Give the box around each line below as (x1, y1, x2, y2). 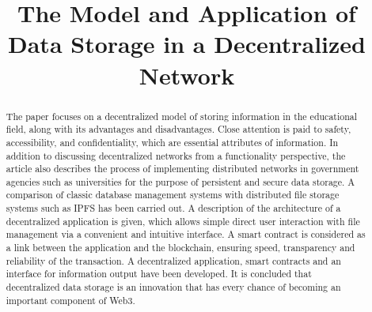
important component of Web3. (6, 293, 135, 306)
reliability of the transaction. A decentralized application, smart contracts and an (6, 254, 341, 267)
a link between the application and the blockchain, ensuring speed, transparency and (6, 241, 355, 254)
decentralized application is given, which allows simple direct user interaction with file (6, 214, 360, 227)
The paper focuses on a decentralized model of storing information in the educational (6, 109, 358, 122)
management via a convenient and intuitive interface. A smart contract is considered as (6, 227, 366, 241)
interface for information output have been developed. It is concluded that (6, 267, 312, 280)
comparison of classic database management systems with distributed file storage (6, 188, 340, 201)
